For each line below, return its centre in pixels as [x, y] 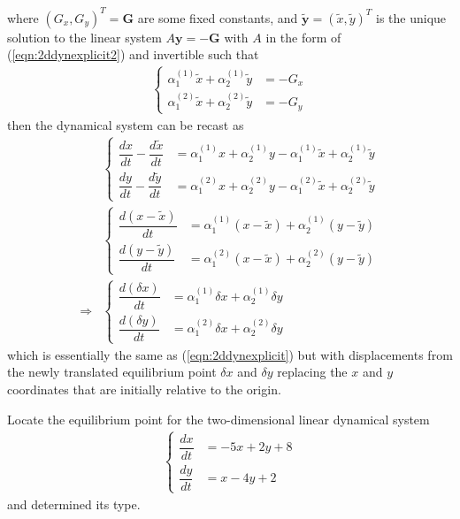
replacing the [312, 372]
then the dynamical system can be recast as [126, 124]
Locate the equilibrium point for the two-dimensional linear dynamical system [218, 419]
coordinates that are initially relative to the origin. [144, 389]
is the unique [411, 17]
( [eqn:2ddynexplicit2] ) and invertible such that [133, 54]
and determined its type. [74, 504]
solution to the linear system [84, 37]
